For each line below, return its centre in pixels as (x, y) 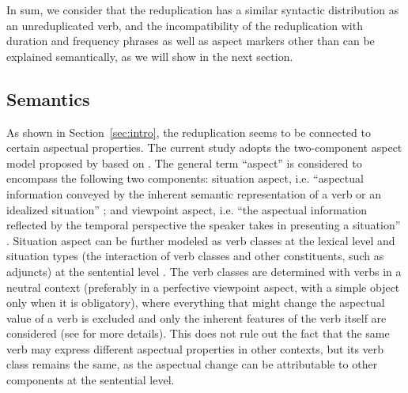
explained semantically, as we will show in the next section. (150, 56)
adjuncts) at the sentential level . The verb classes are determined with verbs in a (204, 271)
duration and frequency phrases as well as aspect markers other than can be (191, 41)
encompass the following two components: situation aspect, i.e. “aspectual (185, 178)
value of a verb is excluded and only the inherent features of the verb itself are (196, 317)
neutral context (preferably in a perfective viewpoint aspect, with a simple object (203, 287)
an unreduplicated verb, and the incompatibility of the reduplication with (185, 25)
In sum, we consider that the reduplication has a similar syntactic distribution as (203, 9)
